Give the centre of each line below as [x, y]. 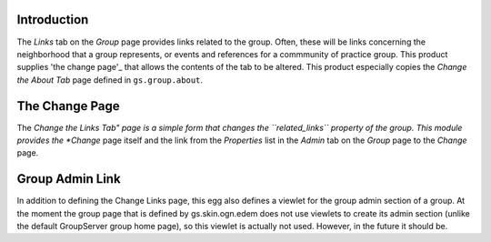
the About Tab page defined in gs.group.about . [110, 80]
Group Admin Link [69, 179]
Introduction [53, 20]
